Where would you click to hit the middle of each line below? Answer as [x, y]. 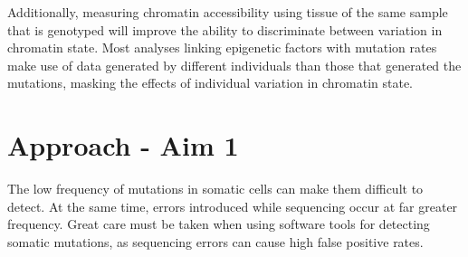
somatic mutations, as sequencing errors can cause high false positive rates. [215, 241]
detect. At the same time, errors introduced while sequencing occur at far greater [233, 206]
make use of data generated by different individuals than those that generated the [234, 65]
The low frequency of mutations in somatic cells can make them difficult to [215, 189]
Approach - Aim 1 [123, 145]
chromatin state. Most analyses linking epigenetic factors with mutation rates [222, 48]
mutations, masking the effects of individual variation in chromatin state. [210, 83]
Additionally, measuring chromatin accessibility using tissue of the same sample [228, 12]
